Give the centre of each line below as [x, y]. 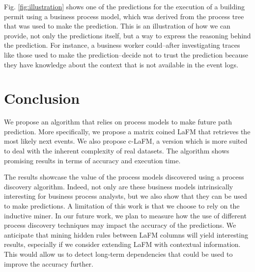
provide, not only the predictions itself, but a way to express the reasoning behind [127, 35]
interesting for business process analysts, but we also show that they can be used [126, 196]
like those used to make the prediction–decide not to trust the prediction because [126, 54]
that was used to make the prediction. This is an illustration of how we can [117, 26]
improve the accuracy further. [49, 263]
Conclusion [42, 98]
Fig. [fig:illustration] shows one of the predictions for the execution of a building [124, 6]
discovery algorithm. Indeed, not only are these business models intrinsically [119, 186]
